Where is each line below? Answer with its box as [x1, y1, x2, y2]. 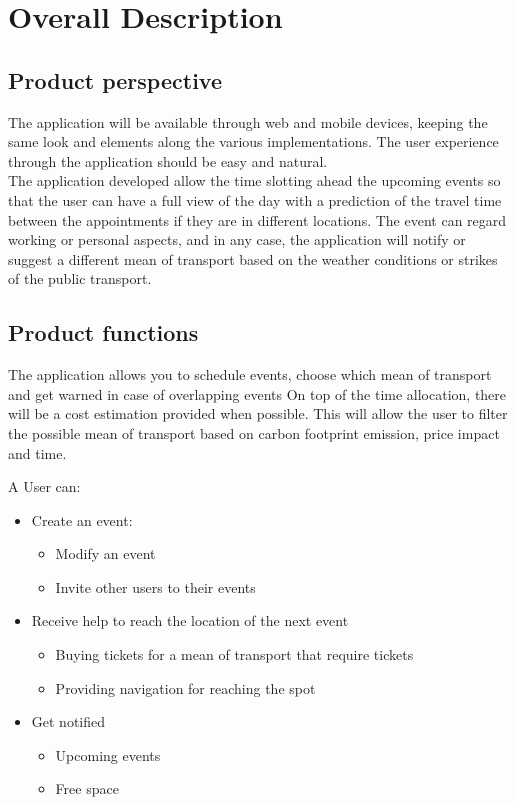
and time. [8, 442, 67, 463]
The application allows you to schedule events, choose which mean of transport [8, 364, 492, 385]
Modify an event [55, 543, 156, 564]
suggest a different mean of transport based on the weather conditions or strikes [8, 248, 498, 269]
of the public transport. [8, 268, 152, 289]
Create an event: [31, 509, 133, 530]
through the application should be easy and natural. [8, 150, 328, 171]
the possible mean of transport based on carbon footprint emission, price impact [8, 422, 500, 443]
